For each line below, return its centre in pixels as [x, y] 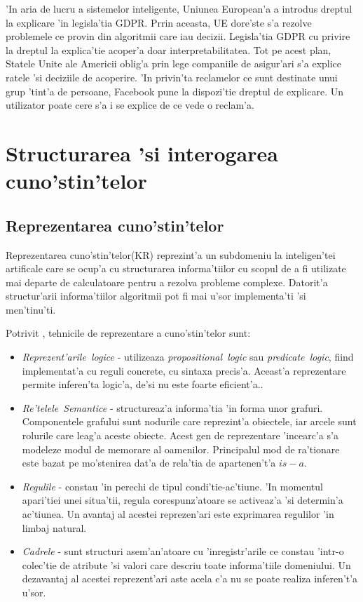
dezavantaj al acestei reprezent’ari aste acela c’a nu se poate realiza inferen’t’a [190, 578]
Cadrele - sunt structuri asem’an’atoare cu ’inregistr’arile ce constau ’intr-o [183, 551]
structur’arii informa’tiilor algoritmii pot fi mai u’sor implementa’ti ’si [156, 296]
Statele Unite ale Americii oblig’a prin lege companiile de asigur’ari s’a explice [174, 63]
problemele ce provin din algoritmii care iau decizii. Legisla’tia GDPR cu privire [178, 36]
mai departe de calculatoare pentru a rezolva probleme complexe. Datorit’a [167, 282]
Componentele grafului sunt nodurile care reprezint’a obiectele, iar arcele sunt [189, 421]
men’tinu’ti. [31, 309]
